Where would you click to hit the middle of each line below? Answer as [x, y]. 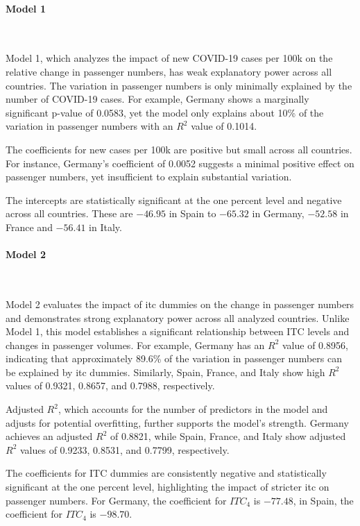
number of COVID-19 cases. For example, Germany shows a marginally [157, 99]
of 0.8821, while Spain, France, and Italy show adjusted [228, 436]
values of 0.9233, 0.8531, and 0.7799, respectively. [125, 449]
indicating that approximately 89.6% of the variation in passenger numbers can [174, 358]
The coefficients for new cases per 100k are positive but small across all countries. [179, 149]
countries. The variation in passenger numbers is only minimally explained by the [179, 85]
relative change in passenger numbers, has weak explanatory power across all [169, 71]
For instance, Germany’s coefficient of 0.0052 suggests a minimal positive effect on [180, 163]
